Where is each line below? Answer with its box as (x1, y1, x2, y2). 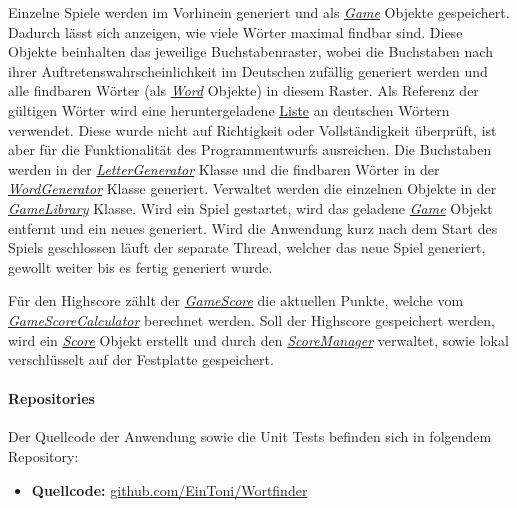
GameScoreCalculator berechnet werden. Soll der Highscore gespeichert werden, (8, 309, 495, 330)
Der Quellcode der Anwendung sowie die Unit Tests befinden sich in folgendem (8, 426, 492, 447)
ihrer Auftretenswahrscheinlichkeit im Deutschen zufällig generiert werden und (8, 60, 488, 81)
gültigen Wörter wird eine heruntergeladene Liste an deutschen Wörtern (8, 99, 450, 120)
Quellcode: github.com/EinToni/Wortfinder (31, 479, 308, 500)
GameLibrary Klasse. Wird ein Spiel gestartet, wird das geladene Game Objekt (8, 197, 493, 218)
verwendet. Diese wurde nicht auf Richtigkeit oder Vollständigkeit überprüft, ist (8, 119, 497, 140)
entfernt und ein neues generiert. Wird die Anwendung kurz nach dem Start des (8, 217, 498, 238)
